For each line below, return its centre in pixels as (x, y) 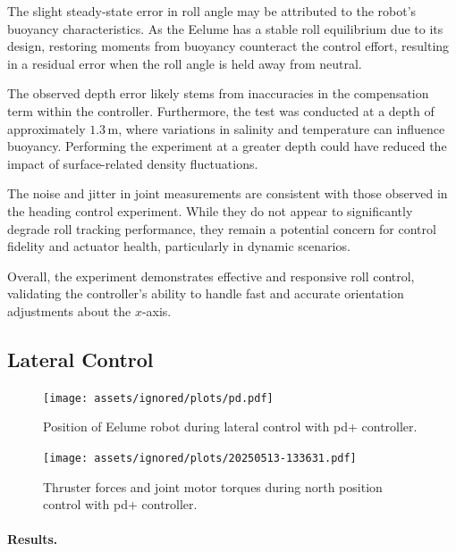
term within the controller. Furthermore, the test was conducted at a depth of (221, 110)
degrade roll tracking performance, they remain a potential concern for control (222, 228)
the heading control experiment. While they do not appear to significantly (210, 210)
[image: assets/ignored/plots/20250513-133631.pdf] (200, 458)
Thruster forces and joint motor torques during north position (213, 486)
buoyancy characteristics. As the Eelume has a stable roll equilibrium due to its (225, 28)
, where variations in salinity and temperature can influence (282, 128)
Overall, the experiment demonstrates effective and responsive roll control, (211, 276)
